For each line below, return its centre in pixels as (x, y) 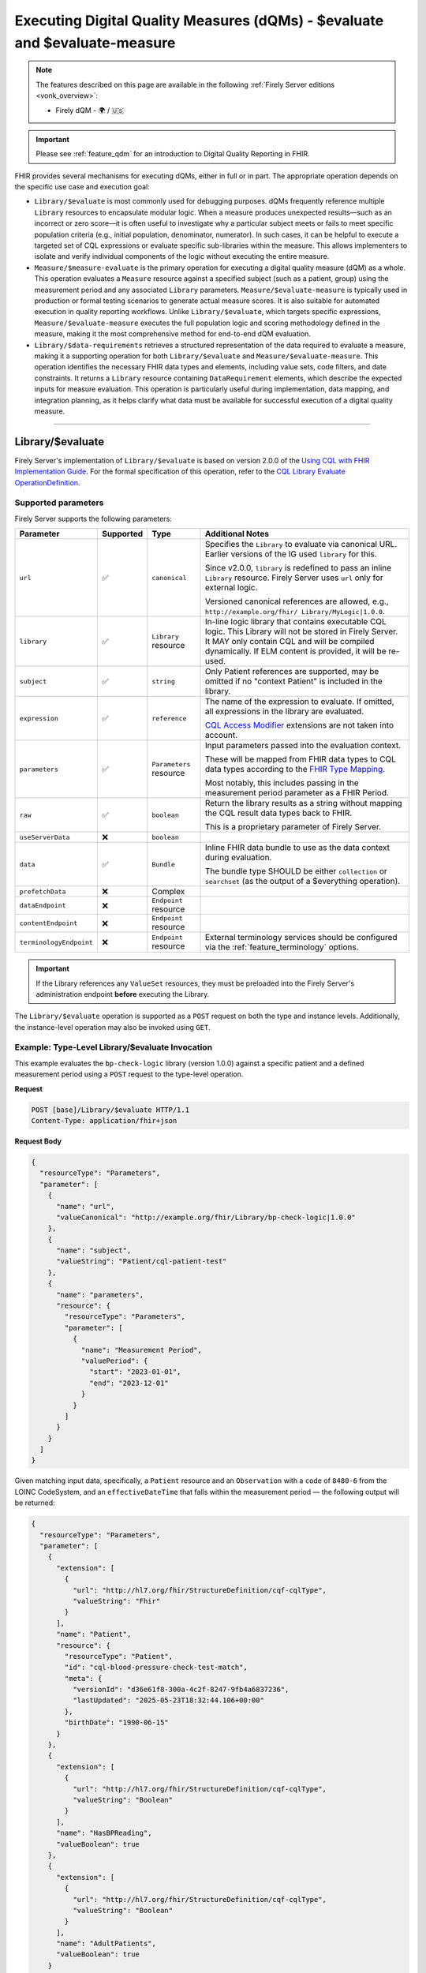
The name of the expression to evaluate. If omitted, (299, 702)
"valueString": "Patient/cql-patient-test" (142, 1262)
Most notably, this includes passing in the (282, 783)
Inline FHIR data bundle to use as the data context (297, 848)
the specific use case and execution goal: (82, 187)
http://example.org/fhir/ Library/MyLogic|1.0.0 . (295, 612)
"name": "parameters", (100, 1295)
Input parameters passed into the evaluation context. (303, 746)
